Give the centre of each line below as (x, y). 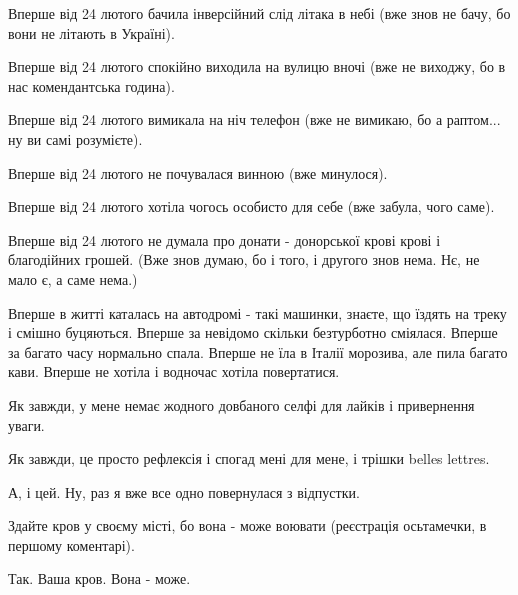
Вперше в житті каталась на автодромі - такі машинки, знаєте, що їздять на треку (257, 312)
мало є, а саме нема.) (73, 278)
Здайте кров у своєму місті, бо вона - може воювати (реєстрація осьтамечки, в (247, 525)
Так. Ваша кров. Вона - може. (99, 578)
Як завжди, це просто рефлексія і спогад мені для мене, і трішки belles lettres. (249, 458)
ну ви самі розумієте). (75, 138)
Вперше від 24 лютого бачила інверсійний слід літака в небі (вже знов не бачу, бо (259, 13)
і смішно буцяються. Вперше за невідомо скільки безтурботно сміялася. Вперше (253, 332)
